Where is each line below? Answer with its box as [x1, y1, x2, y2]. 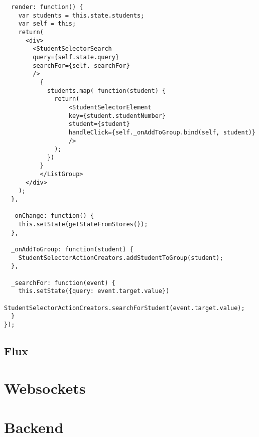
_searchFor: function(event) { [11, 279, 115, 286]
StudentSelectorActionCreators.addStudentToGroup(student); [18, 254, 223, 261]
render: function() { [11, 4, 83, 11]
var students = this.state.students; [18, 12, 145, 19]
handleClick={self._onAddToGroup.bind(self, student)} [68, 128, 256, 136]
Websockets [4, 377, 86, 398]
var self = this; [18, 20, 76, 28]
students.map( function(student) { [47, 87, 166, 94]
